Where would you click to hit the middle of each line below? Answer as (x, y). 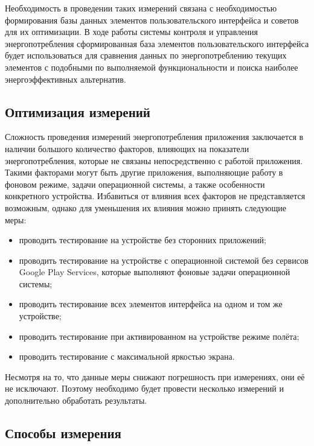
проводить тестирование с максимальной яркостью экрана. (127, 356)
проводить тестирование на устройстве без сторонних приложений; (143, 240)
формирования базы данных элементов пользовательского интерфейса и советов (152, 20)
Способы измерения (63, 433)
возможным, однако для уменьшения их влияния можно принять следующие (146, 207)
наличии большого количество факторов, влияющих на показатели (127, 148)
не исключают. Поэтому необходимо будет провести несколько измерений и (144, 388)
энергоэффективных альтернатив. (66, 79)
